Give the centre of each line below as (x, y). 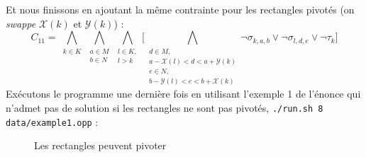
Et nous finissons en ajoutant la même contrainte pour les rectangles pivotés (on (180, 9)
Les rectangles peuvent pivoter (100, 145)
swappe (21, 23)
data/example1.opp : (52, 121)
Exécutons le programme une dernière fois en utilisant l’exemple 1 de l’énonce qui (183, 94)
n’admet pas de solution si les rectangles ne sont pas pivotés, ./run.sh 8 (165, 107)
